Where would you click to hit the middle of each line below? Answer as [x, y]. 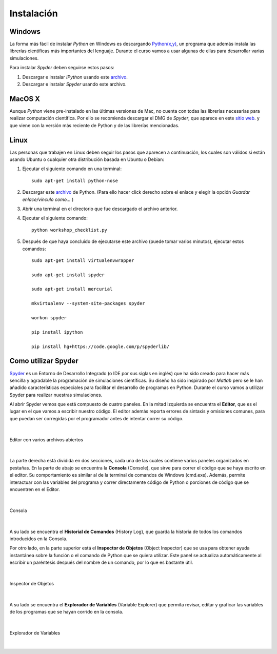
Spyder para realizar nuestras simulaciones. [56, 395]
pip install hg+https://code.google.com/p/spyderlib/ [100, 346]
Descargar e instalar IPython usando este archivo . [75, 77]
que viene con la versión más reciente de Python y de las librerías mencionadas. [94, 125]
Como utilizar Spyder [44, 361]
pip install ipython [57, 332]
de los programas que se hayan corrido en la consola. [66, 612]
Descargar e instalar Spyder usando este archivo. [74, 84]
